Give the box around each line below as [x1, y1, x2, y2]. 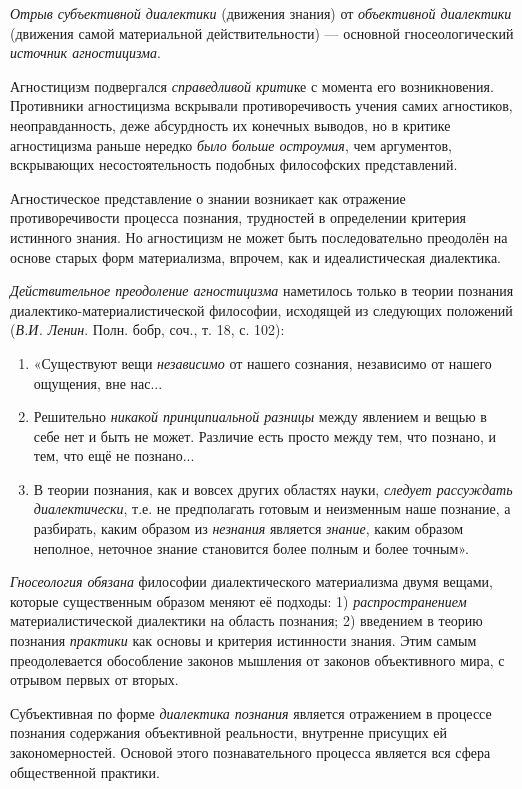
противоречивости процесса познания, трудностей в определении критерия [10, 207, 466, 228]
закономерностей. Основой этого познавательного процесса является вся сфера [10, 742, 491, 762]
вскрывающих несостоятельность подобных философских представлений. [10, 154, 458, 175]
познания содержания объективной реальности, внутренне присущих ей [10, 722, 448, 743]
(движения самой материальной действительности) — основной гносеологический [10, 22, 514, 43]
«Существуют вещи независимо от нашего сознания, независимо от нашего [33, 352, 492, 373]
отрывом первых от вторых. [10, 669, 179, 690]
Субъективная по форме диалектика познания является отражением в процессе [10, 702, 492, 723]
